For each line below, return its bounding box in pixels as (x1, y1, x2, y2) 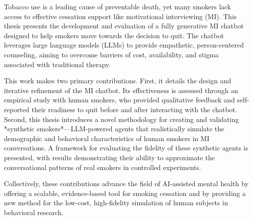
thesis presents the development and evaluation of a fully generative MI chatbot (4, 21, 244, 31)
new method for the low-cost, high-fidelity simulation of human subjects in (4, 197, 228, 208)
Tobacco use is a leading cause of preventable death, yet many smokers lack (4, 1, 231, 11)
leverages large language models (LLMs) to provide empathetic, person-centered (4, 40, 244, 50)
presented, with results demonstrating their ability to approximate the (4, 152, 215, 162)
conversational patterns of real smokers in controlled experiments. (4, 162, 201, 172)
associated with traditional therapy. (4, 59, 111, 69)
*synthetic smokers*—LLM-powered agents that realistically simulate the (4, 123, 225, 134)
